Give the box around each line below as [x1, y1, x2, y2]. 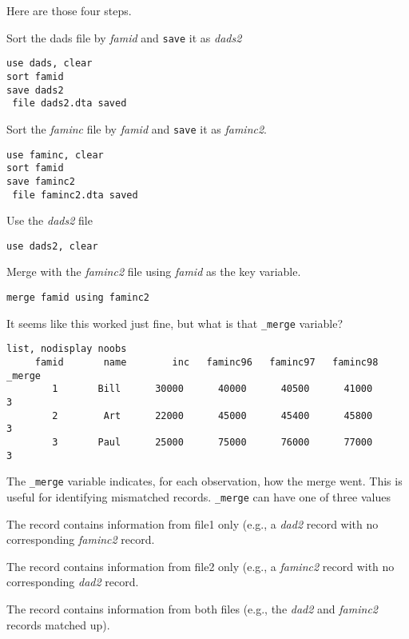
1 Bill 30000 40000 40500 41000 [52, 383, 373, 395]
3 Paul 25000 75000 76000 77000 [52, 436, 373, 448]
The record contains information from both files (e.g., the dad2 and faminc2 [6, 600, 378, 617]
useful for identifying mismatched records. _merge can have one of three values [6, 488, 391, 505]
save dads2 [6, 84, 64, 96]
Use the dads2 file [6, 212, 93, 229]
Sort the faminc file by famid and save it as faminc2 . [6, 120, 268, 137]
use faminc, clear [6, 149, 104, 161]
